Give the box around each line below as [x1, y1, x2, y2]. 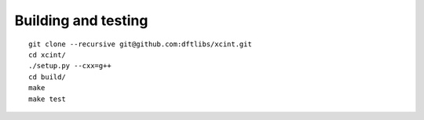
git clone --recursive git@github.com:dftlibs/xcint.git [28, 39, 253, 49]
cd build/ [28, 72, 66, 82]
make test [28, 94, 66, 104]
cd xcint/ [28, 50, 66, 59]
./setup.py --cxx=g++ [28, 61, 111, 71]
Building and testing [14, 12, 148, 29]
